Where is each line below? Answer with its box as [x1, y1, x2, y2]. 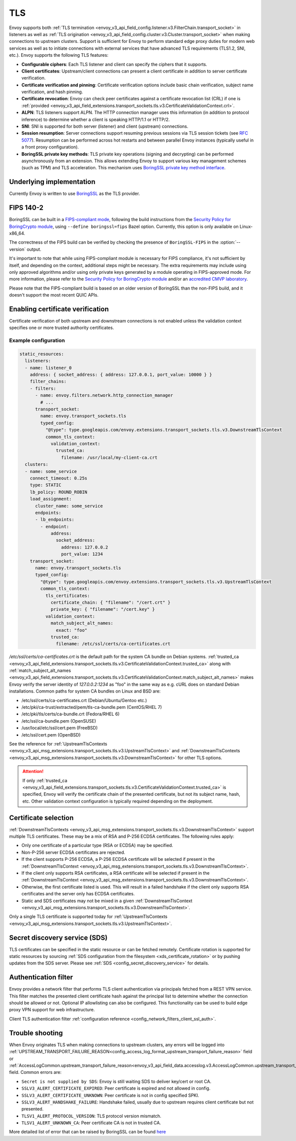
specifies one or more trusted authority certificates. [9, 325, 114, 331]
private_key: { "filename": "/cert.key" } [50, 607, 155, 612]
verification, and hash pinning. [21, 89, 83, 95]
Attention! [22, 769, 44, 774]
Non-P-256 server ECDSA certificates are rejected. [21, 849, 125, 855]
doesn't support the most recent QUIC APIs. [9, 292, 99, 298]
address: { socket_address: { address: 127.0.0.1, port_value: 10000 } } [30, 372, 212, 377]
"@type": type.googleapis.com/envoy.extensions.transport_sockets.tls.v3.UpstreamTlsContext [40, 579, 272, 585]
